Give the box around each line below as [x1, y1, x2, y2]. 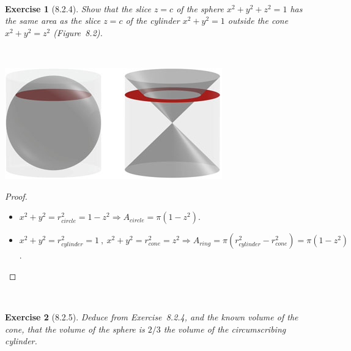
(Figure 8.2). [53, 26, 103, 39]
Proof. [5, 189, 28, 202]
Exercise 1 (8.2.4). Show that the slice [5, 2, 151, 15]
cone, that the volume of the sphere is [5, 322, 145, 335]
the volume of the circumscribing [163, 322, 286, 335]
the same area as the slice [5, 14, 101, 27]
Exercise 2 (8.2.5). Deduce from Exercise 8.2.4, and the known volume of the [5, 310, 298, 323]
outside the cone [227, 14, 289, 27]
